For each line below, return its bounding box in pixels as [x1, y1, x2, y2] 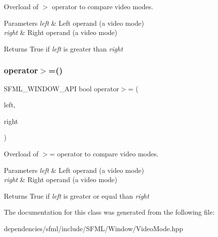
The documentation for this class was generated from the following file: [4, 207, 215, 217]
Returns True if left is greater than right [4, 43, 123, 53]
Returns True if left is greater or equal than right [4, 190, 149, 201]
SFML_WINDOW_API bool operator [4, 83, 119, 93]
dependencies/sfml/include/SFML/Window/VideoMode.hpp [4, 223, 183, 233]
